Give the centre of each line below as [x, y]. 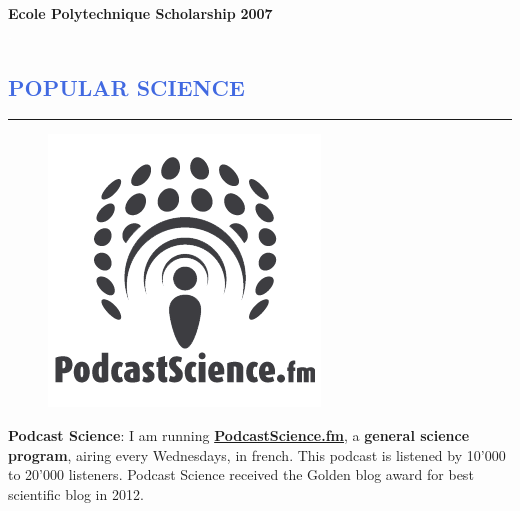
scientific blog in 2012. [76, 493]
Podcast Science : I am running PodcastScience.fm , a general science [239, 434]
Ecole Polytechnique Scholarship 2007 [140, 13]
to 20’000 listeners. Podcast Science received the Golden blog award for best [241, 474]
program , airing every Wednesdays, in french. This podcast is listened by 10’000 [257, 454]
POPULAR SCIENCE [126, 86]
